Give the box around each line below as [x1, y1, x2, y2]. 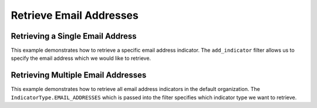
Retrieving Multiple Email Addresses [11, 70, 147, 80]
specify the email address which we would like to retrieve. [11, 55, 151, 62]
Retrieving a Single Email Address [11, 31, 137, 41]
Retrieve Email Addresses [11, 9, 139, 22]
